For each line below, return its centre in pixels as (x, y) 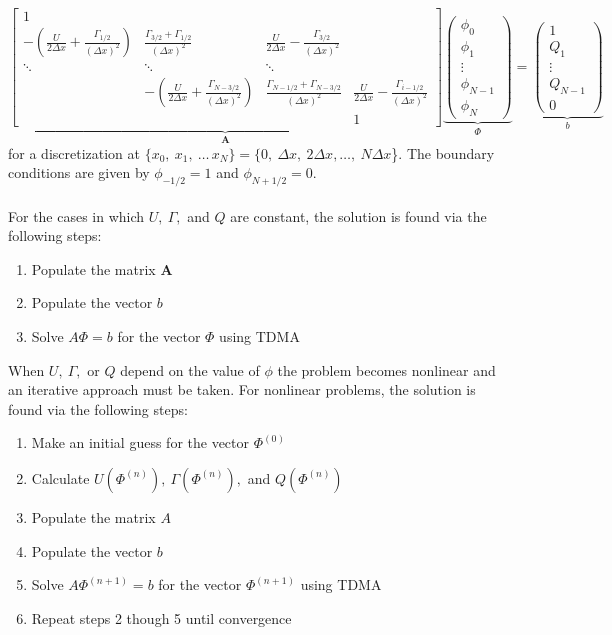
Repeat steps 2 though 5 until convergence (161, 617)
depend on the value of (190, 369)
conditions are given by (79, 172)
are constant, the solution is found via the (358, 215)
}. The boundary (443, 152)
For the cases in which (76, 215)
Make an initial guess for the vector (140, 442)
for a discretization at (74, 152)
